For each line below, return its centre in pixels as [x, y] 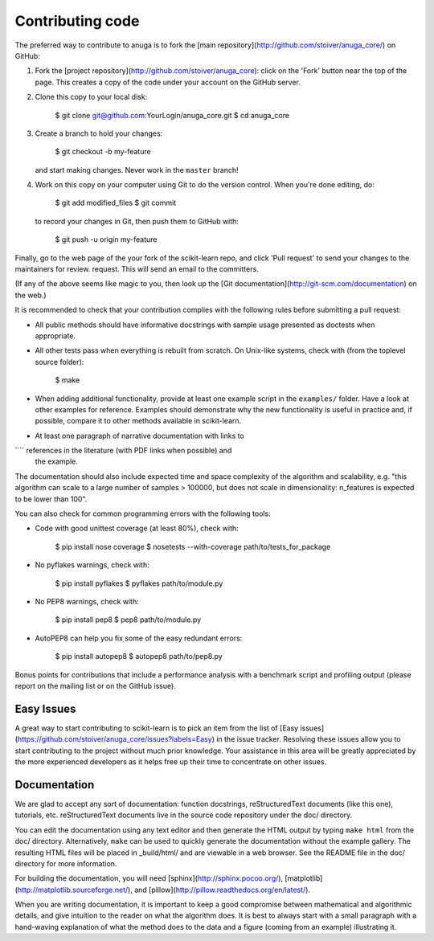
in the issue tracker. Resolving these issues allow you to [308, 739]
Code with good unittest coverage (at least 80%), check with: [137, 528]
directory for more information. [66, 863]
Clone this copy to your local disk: [91, 97]
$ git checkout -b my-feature [103, 152]
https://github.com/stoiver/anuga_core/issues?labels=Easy [115, 739]
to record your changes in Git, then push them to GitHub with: [137, 221]
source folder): [59, 362]
